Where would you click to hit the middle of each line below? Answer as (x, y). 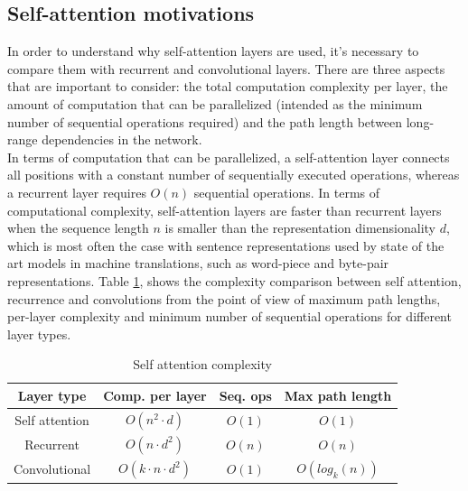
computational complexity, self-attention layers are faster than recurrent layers (225, 210)
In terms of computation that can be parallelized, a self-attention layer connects (229, 157)
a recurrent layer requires (77, 192)
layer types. (39, 334)
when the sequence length (78, 228)
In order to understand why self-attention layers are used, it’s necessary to (213, 51)
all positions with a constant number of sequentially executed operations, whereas (234, 175)
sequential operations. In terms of (287, 192)
